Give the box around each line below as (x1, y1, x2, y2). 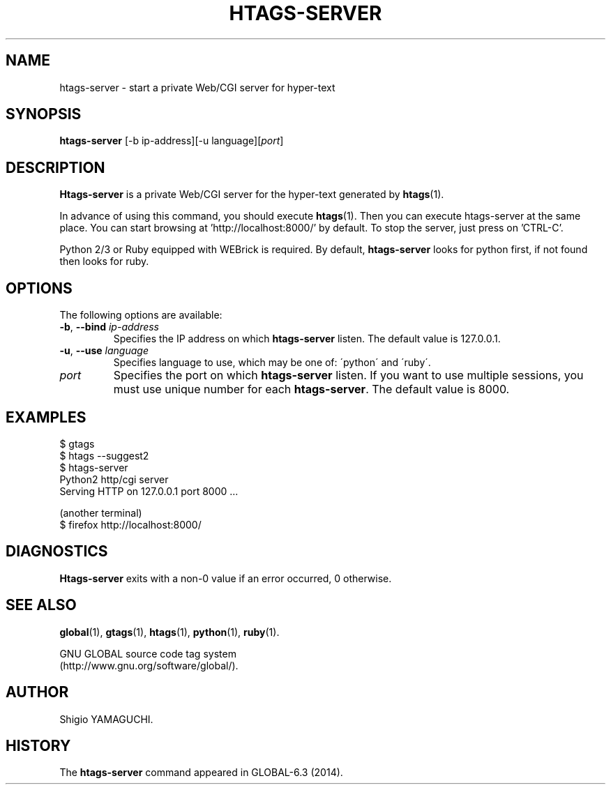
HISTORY (6, 736, 71, 754)
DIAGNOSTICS (6, 542, 108, 561)
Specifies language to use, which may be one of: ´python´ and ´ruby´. (113, 356, 431, 369)
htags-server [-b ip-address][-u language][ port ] (59, 135, 284, 147)
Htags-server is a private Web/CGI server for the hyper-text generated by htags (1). (59, 188, 444, 201)
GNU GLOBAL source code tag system (59, 647, 236, 660)
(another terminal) (59, 506, 142, 519)
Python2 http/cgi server (59, 473, 169, 485)
